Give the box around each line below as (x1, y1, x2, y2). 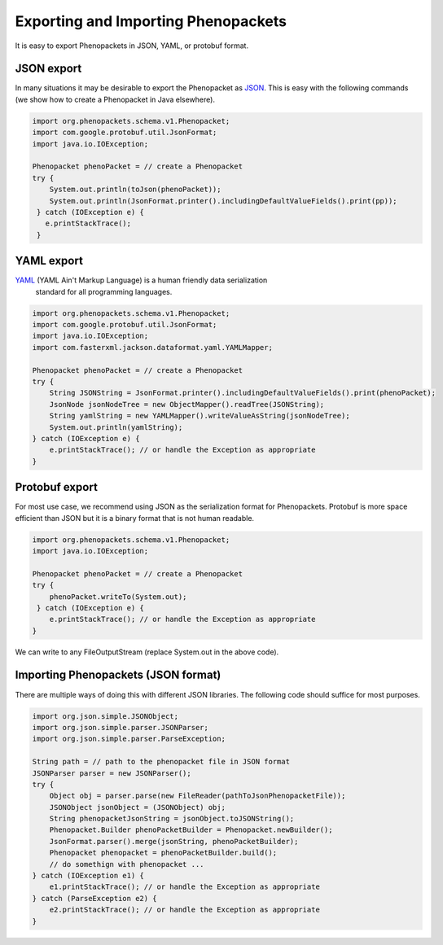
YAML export (15, 254, 83, 268)
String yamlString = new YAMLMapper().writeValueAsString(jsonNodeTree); (49, 411, 350, 421)
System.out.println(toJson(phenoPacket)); (49, 185, 221, 195)
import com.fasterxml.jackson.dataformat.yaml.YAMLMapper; (32, 343, 273, 352)
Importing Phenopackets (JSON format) (15, 668, 221, 682)
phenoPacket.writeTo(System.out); (49, 592, 187, 602)
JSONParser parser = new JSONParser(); (32, 768, 191, 777)
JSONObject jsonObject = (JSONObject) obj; (49, 803, 226, 812)
